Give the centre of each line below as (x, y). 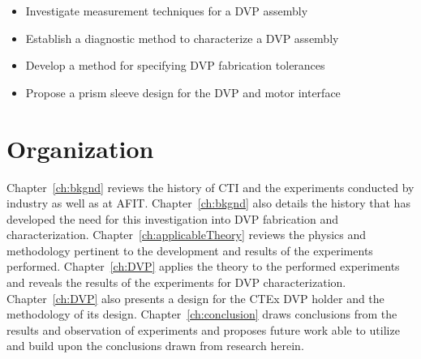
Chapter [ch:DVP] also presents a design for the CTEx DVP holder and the (195, 298)
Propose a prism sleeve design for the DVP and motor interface (183, 92)
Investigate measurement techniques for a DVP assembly (167, 11)
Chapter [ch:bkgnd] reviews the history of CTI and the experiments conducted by (210, 187)
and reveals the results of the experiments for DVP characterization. (176, 282)
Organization (80, 148)
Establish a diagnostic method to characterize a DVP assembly (182, 38)
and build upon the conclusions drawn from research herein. (155, 346)
